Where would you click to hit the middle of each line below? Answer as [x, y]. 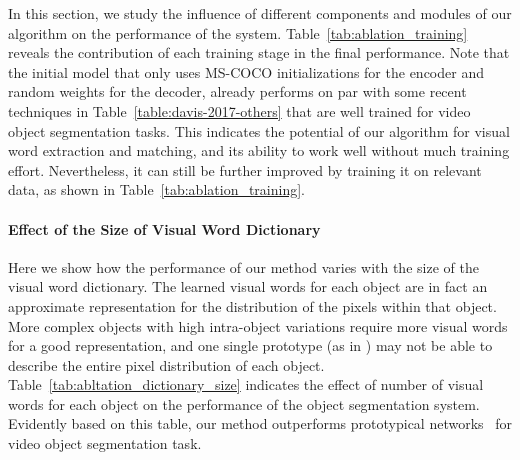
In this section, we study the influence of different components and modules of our [260, 13]
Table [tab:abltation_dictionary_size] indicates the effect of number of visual [246, 384]
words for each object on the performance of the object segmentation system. [244, 403]
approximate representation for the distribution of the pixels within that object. [252, 305]
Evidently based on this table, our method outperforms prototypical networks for [260, 423]
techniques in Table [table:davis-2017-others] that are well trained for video [239, 110]
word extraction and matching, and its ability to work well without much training [259, 150]
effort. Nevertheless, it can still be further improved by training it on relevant [245, 169]
